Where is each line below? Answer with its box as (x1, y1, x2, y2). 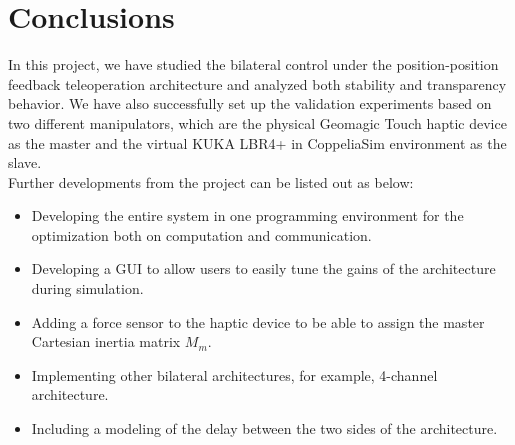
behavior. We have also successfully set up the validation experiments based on (8, 93, 492, 114)
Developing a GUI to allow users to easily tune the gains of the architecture (31, 258, 496, 279)
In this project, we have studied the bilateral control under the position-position (8, 54, 499, 75)
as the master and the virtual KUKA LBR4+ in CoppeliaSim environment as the (8, 132, 507, 153)
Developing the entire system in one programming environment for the (31, 205, 464, 226)
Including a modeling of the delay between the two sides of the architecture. (31, 418, 498, 439)
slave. (8, 152, 42, 173)
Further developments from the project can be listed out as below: (8, 171, 414, 192)
